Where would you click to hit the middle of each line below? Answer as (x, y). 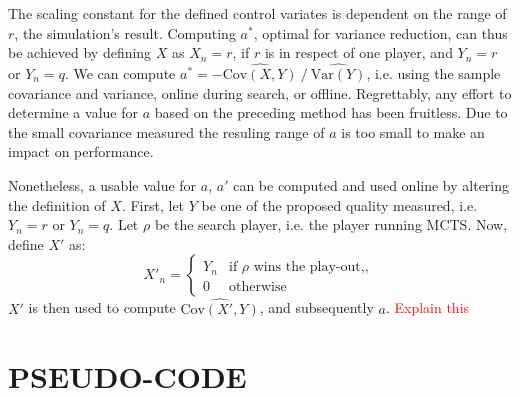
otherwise (258, 286)
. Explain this (427, 307)
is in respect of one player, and (358, 52)
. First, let (153, 204)
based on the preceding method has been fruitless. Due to (331, 112)
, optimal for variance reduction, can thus (380, 32)
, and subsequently (316, 307)
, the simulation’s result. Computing (125, 32)
